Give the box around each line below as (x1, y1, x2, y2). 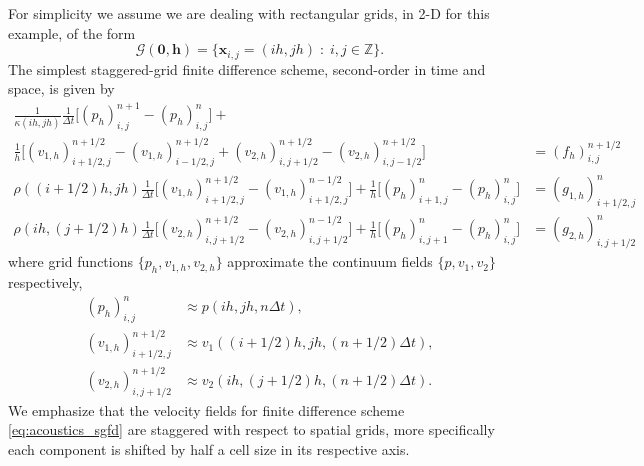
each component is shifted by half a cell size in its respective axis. (8, 438, 410, 459)
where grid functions (8, 251, 134, 272)
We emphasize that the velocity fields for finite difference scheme (8, 399, 405, 420)
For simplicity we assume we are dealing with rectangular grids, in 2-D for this (8, 3, 490, 23)
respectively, (8, 271, 83, 292)
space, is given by (8, 78, 115, 99)
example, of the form (8, 22, 136, 43)
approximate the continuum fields (227, 251, 433, 272)
